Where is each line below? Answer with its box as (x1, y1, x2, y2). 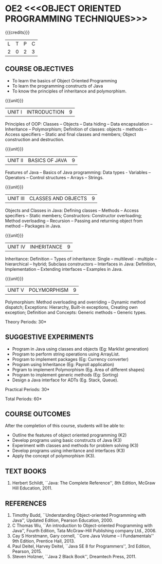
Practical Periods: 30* (5, 386, 50, 392)
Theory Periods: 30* (5, 319, 47, 324)
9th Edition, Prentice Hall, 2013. (12, 538, 75, 544)
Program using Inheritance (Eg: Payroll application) (12, 361, 114, 367)
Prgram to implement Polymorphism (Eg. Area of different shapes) (12, 366, 145, 373)
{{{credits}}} (5, 29, 30, 35)
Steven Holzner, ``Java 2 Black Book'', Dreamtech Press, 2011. (12, 554, 137, 559)
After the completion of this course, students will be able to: (5, 423, 125, 429)
